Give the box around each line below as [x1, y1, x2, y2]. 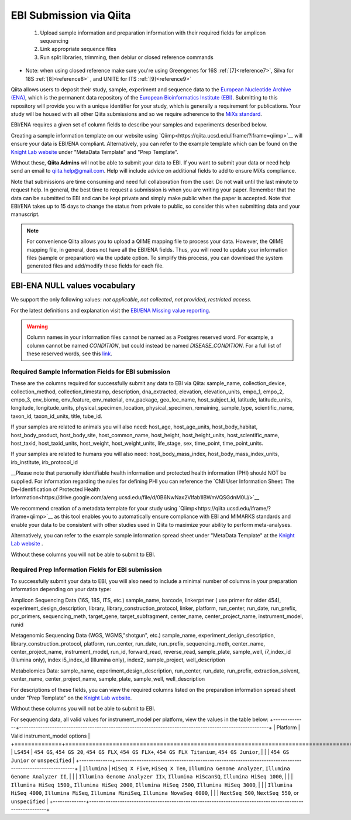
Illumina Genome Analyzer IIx [78, 773, 166, 780]
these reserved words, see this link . [26, 350, 112, 357]
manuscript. [11, 211, 40, 218]
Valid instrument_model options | [11, 732, 90, 739]
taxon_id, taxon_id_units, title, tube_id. [11, 413, 102, 420]
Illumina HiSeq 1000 [223, 773, 282, 780]
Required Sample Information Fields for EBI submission [11, 368, 171, 376]
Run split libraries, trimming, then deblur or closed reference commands [40, 53, 214, 61]
